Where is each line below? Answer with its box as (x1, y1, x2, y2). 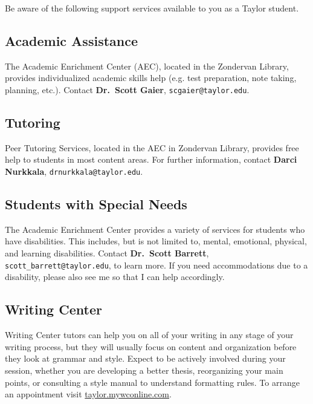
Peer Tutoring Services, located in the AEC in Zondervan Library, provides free (5, 141, 299, 154)
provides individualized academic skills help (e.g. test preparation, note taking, (5, 71, 297, 84)
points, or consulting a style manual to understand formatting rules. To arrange (5, 376, 300, 388)
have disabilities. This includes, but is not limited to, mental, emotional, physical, (5, 235, 307, 247)
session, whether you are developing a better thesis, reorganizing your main (5, 363, 283, 376)
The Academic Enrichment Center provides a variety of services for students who (5, 223, 305, 235)
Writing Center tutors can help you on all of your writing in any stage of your (5, 328, 294, 341)
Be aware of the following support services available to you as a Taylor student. (5, 2, 299, 14)
